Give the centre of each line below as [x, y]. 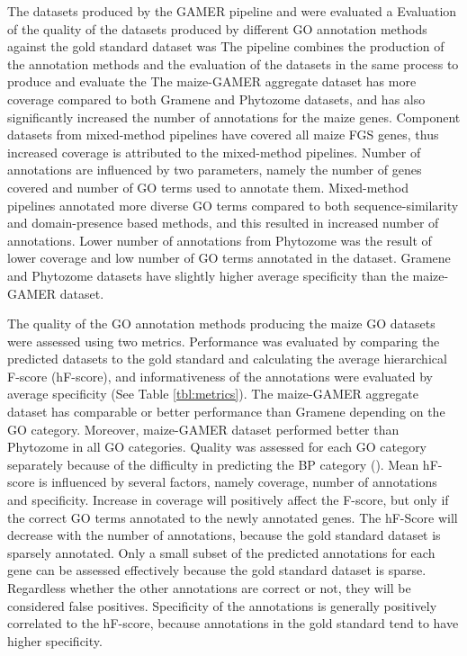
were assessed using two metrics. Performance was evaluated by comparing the [224, 341]
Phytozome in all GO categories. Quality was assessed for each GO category [217, 447]
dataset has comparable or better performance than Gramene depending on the [226, 412]
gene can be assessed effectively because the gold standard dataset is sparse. [217, 570]
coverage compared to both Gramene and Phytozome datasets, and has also [216, 99]
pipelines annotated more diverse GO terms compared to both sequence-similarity [233, 205]
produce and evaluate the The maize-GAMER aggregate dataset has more [212, 81]
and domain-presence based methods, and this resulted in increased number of [223, 223]
